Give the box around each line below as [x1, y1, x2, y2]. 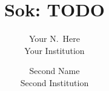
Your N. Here [28, 32, 81, 45]
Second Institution [20, 76, 89, 89]
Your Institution [24, 44, 85, 56]
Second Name [29, 64, 80, 77]
